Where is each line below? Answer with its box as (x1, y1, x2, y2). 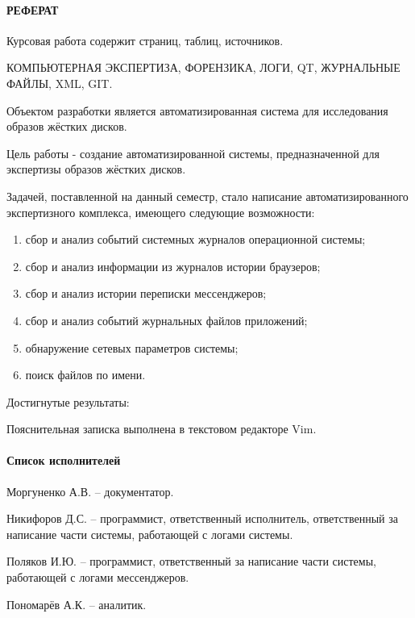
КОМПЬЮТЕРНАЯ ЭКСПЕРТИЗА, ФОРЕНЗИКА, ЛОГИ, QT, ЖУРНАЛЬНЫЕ (6, 59, 400, 76)
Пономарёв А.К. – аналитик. (6, 595, 147, 612)
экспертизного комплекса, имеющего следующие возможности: (6, 203, 315, 220)
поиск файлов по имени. (25, 366, 146, 383)
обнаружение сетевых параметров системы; (25, 339, 239, 356)
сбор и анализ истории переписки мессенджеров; (25, 285, 267, 302)
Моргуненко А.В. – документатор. (6, 482, 174, 499)
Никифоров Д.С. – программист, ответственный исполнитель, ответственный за (6, 510, 398, 527)
